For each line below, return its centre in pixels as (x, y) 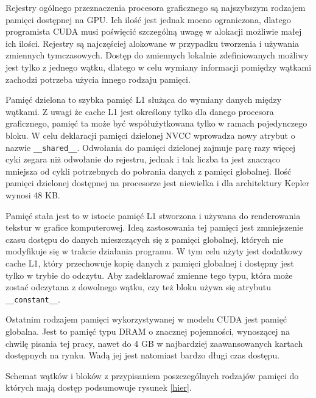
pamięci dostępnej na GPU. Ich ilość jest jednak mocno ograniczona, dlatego (148, 19)
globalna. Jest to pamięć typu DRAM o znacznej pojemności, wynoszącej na (148, 331)
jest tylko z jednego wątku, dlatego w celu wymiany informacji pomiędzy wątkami (159, 67)
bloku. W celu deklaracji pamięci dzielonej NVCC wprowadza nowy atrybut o (150, 135)
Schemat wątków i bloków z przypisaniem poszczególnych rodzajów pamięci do (152, 375)
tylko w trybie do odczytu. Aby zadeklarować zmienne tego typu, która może (149, 275)
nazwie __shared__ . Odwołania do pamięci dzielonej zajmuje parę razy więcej (151, 147)
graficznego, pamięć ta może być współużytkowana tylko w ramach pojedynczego (156, 123)
